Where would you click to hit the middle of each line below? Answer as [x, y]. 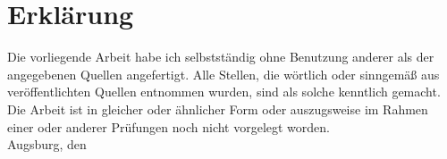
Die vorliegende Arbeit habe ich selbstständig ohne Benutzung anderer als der [221, 57]
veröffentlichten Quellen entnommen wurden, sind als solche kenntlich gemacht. [224, 92]
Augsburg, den [47, 144]
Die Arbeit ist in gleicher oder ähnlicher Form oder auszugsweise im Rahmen [218, 109]
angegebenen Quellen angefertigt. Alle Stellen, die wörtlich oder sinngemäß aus [223, 74]
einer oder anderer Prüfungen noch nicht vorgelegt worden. [169, 126]
